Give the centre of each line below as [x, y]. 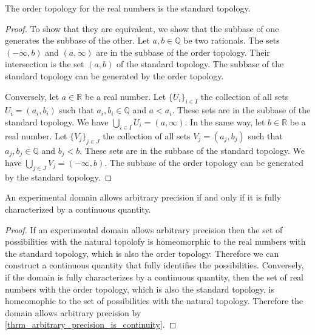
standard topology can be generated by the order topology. [114, 75]
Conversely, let [32, 96]
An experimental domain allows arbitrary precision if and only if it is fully [143, 197]
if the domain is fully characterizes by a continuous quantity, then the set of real [154, 277]
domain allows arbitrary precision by [73, 312]
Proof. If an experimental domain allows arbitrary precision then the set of [144, 229]
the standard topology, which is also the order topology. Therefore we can [142, 253]
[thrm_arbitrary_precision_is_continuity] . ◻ [91, 324]
